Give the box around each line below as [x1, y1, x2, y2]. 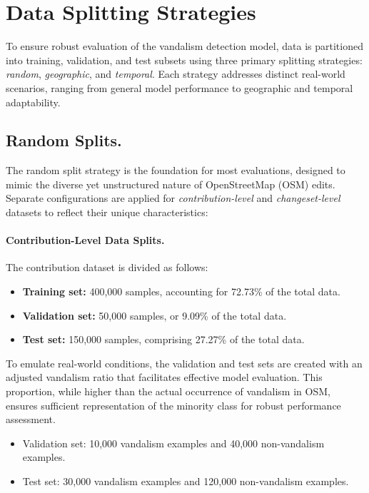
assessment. [6, 412, 56, 427]
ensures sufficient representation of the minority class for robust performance [6, 397, 341, 412]
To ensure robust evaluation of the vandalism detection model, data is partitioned [6, 39, 363, 54]
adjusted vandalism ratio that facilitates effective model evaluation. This [6, 370, 323, 385]
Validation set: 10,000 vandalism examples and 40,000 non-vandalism [22, 435, 325, 450]
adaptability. [6, 94, 61, 109]
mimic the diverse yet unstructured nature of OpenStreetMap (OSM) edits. [6, 176, 335, 191]
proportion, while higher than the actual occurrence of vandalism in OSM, [6, 384, 330, 399]
